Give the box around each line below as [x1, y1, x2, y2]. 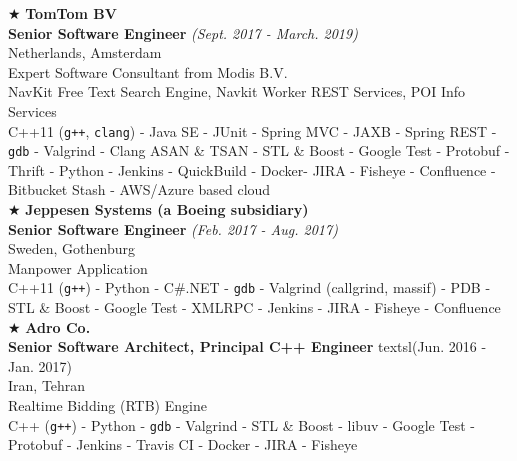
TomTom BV [25, 3, 117, 23]
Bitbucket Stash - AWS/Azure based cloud [8, 179, 271, 200]
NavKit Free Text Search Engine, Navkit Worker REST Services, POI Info [8, 81, 466, 102]
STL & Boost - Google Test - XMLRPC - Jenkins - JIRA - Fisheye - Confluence [8, 297, 501, 318]
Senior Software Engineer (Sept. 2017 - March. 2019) [8, 22, 358, 43]
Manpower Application [8, 257, 148, 278]
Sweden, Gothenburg [8, 238, 135, 259]
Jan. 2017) [8, 355, 72, 376]
